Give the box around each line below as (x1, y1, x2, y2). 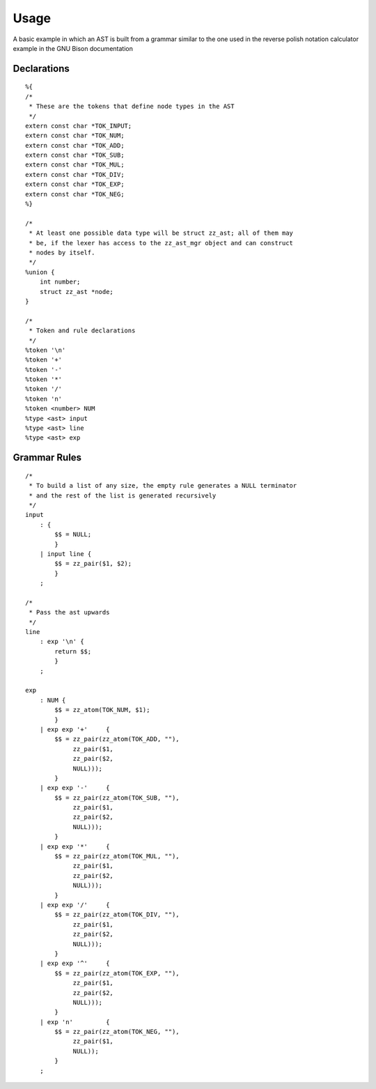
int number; (39, 278, 81, 286)
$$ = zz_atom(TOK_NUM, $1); (54, 706, 150, 714)
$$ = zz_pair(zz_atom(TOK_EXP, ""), (54, 969, 180, 977)
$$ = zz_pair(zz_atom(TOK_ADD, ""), (54, 735, 180, 743)
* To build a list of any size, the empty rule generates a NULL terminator (29, 481, 297, 490)
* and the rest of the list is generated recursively (29, 491, 217, 500)
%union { (25, 268, 55, 276)
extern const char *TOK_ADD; (25, 141, 125, 149)
